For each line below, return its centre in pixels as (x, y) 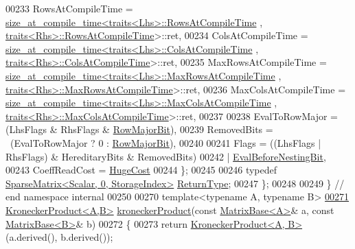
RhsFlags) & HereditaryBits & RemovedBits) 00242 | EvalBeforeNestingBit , (166, 156)
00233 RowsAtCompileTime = (69, 8)
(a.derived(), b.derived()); (59, 237)
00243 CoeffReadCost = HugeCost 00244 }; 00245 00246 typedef (141, 170)
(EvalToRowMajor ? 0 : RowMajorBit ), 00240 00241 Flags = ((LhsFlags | (165, 142)
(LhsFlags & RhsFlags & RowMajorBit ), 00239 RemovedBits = (139, 129)
